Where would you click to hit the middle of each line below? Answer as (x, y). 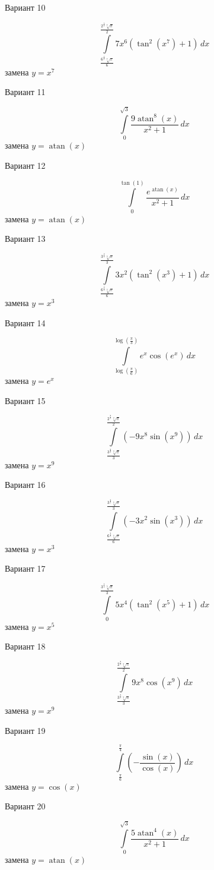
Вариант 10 (25, 7)
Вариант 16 (25, 485)
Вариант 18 (25, 646)
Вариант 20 (25, 806)
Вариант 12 (25, 165)
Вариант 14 (25, 322)
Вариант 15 (25, 400)
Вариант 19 (25, 730)
